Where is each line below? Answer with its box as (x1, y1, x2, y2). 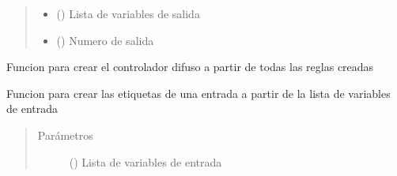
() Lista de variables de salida (56, 6, 200, 21)
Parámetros (37, 126, 93, 143)
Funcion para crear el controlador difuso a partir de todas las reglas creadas (6, 58, 374, 75)
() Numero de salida (56, 32, 154, 48)
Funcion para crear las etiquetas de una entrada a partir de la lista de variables (6, 84, 391, 101)
